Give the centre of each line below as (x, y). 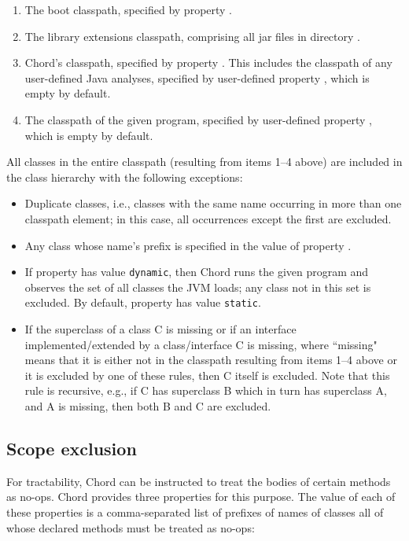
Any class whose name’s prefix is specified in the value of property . (188, 245)
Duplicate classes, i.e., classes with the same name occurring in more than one (213, 203)
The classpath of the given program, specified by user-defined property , (198, 119)
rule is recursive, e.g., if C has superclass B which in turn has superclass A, (206, 390)
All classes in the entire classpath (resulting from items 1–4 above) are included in (204, 162)
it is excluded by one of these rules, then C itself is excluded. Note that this (207, 375)
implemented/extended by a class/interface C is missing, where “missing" (201, 344)
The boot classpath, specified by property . (129, 9)
